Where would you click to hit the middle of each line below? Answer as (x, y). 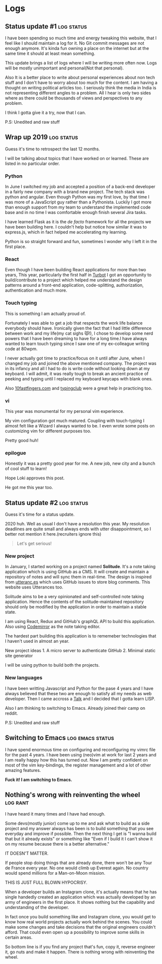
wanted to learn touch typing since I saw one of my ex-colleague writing (77, 343)
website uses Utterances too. (34, 587)
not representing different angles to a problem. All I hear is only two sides (78, 93)
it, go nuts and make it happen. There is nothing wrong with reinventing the (80, 952)
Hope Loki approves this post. (35, 478)
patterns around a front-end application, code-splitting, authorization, (74, 285)
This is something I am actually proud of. (45, 313)
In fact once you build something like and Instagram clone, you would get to (81, 917)
